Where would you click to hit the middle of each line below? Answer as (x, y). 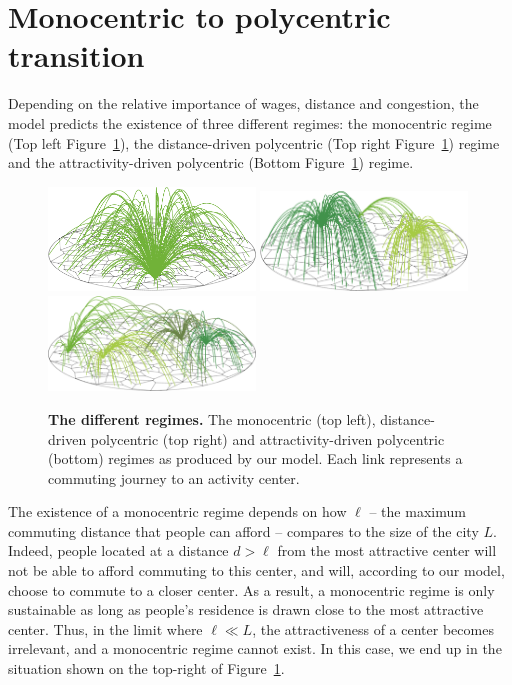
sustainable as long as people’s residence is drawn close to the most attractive (246, 609)
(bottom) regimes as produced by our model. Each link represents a (255, 458)
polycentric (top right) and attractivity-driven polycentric (267, 438)
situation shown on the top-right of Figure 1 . (146, 668)
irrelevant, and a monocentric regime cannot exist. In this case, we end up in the (255, 648)
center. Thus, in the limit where (105, 628)
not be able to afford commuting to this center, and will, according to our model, (256, 570)
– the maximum (417, 511)
